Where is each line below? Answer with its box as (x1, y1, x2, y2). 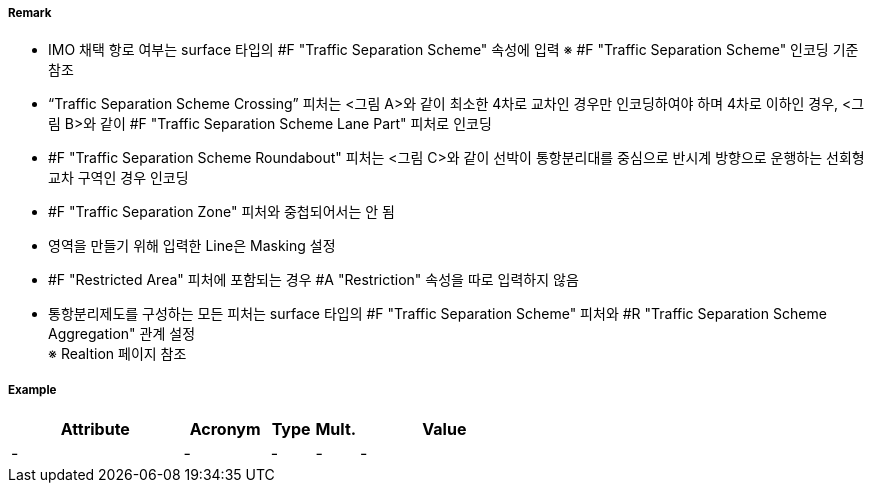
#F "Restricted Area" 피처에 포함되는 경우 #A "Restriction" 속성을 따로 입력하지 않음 (48, 271, 579, 289)
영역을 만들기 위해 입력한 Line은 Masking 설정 (48, 237, 336, 255)
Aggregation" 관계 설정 (48, 325, 196, 343)
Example (8, 382, 57, 397)
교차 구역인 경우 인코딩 (48, 169, 189, 187)
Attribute (60, 419, 130, 440)
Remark (8, 6, 52, 20)
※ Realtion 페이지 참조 (48, 345, 187, 363)
